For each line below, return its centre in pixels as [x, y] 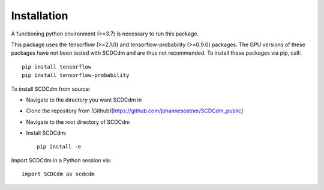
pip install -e [59, 147]
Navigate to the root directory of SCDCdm [78, 122]
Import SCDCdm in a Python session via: [61, 160]
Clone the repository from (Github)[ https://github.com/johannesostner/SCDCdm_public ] [135, 111]
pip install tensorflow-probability [76, 75]
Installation [40, 16]
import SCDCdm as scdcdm [58, 174]
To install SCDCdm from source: [51, 89]
